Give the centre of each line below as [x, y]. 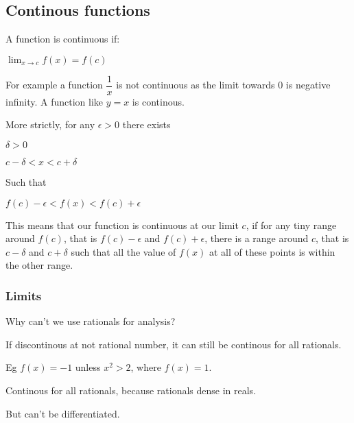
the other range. [39, 265]
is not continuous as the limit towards [196, 85]
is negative [308, 85]
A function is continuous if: [63, 39]
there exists [146, 124]
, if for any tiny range [291, 225]
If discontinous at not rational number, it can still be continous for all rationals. [174, 344]
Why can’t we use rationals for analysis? [91, 321]
